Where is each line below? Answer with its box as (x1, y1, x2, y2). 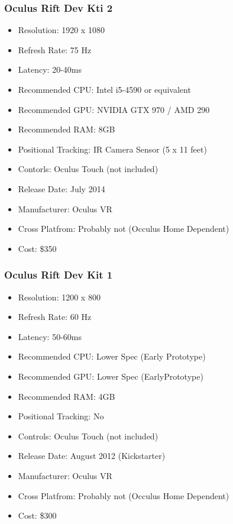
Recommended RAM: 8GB (18, 123, 115, 135)
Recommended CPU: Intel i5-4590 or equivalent (18, 83, 191, 95)
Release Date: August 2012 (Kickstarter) (18, 449, 166, 462)
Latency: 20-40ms (18, 63, 82, 76)
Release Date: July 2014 (18, 182, 105, 195)
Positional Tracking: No (18, 410, 104, 422)
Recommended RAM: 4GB (18, 390, 115, 402)
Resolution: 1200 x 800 (18, 290, 101, 303)
